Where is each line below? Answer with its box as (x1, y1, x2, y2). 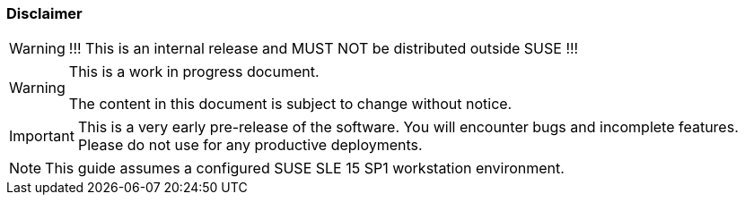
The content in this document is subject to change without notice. (68, 95, 513, 114)
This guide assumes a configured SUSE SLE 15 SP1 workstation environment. (45, 159, 565, 178)
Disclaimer (6, 4, 83, 22)
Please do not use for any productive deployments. (77, 136, 423, 155)
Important (9, 127, 74, 146)
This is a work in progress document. (68, 63, 320, 81)
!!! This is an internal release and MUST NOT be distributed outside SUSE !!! (68, 39, 579, 58)
